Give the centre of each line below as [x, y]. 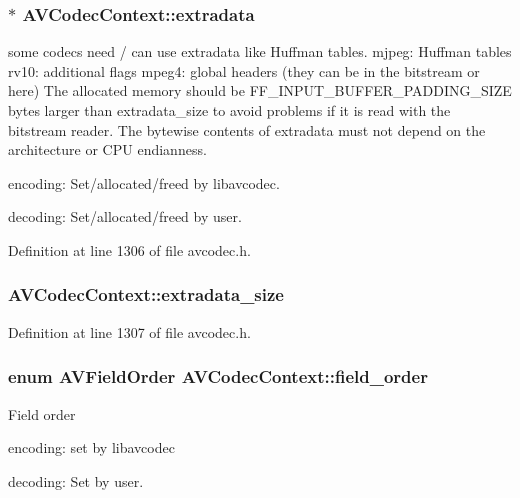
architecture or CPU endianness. [107, 149]
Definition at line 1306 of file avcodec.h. [129, 249]
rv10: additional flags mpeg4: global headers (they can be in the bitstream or [244, 70]
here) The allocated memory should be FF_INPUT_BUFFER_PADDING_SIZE [260, 90]
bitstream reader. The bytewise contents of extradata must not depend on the [247, 129]
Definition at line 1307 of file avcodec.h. [129, 331]
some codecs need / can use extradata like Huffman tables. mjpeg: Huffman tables [260, 51]
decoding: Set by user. [76, 480]
